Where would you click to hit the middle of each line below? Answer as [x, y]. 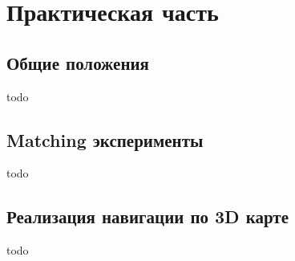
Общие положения [78, 62]
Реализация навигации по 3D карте [148, 216]
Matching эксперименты [105, 139]
